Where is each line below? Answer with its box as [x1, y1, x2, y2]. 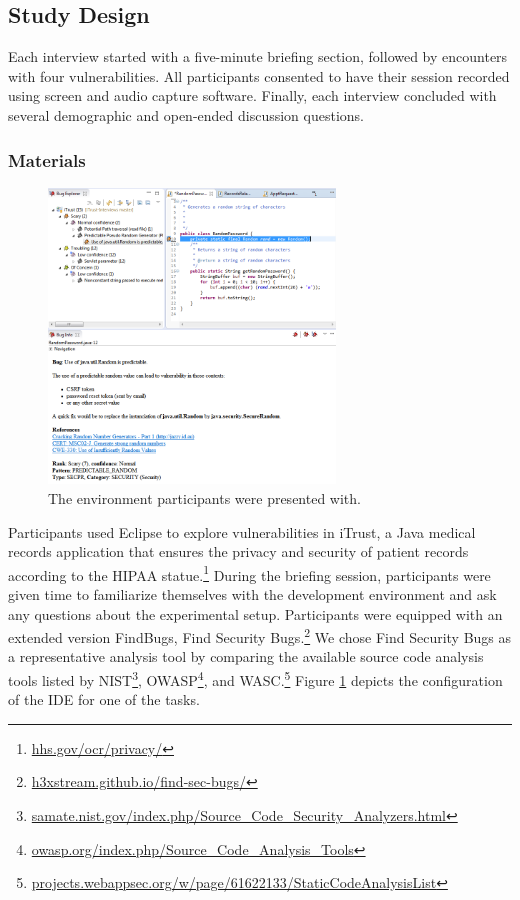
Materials [8, 147, 86, 172]
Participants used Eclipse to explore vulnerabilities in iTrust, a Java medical [8, 521, 476, 542]
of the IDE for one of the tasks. [8, 689, 200, 710]
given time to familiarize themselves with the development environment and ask [8, 583, 497, 604]
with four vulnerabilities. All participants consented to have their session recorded [8, 65, 510, 86]
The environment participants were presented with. [48, 487, 361, 508]
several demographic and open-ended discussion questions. [8, 104, 364, 125]
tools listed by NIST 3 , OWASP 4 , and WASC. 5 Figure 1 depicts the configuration [8, 667, 503, 690]
